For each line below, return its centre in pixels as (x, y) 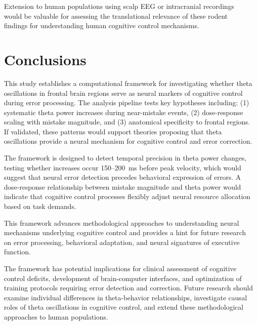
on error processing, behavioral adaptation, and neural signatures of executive (122, 242)
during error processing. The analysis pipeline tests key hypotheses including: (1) (127, 102)
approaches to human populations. (56, 316)
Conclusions (45, 59)
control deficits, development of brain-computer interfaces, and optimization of (123, 278)
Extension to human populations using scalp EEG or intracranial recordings (119, 6)
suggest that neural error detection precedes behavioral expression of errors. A (123, 177)
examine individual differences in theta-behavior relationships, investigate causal (126, 297)
